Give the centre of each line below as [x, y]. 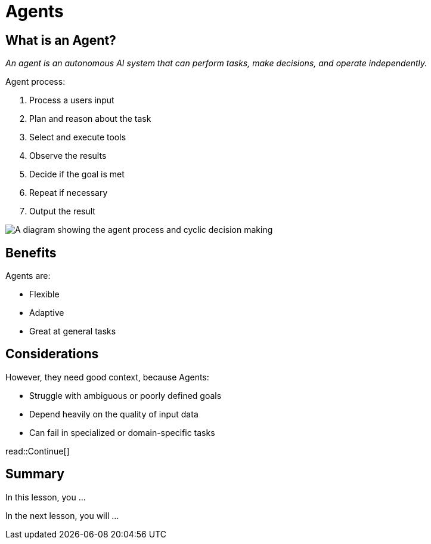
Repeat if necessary [69, 193]
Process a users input [72, 100]
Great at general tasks [73, 331]
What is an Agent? [61, 40]
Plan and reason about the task [90, 119]
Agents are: [28, 276]
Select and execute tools [78, 137]
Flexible [44, 294]
